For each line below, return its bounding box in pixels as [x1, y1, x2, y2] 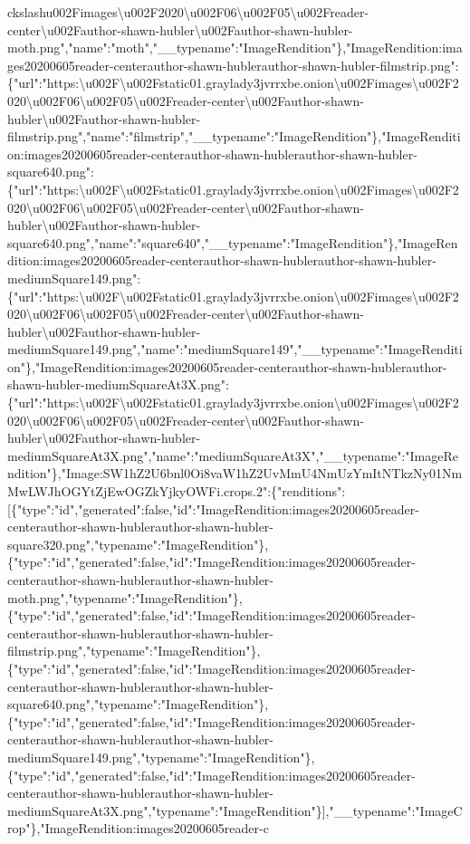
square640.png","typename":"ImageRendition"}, [7, 695, 269, 714]
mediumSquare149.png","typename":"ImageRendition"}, [7, 747, 315, 766]
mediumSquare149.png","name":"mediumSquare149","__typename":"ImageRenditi [7, 340, 463, 359]
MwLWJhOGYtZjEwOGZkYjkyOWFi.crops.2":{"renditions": [7, 482, 346, 501]
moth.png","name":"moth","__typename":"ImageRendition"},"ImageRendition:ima [7, 38, 463, 57]
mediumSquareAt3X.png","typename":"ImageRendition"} [7, 801, 322, 820]
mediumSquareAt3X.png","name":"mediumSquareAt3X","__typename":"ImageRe [7, 446, 458, 465]
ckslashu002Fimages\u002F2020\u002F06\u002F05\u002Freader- [7, 3, 369, 21]
